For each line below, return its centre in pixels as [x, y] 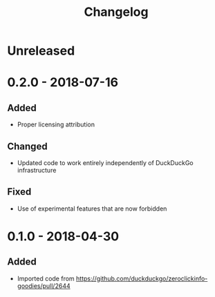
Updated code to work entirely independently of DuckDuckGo [105, 163]
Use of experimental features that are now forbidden [92, 209]
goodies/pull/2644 [44, 286]
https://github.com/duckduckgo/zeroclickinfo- [142, 278]
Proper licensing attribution [56, 124]
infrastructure [37, 170]
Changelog [116, 12]
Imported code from [46, 278]
